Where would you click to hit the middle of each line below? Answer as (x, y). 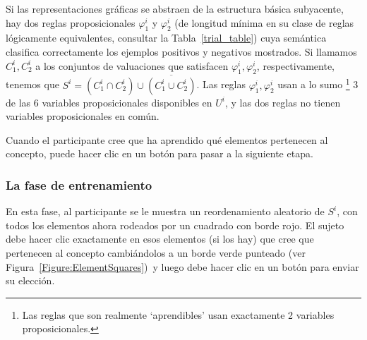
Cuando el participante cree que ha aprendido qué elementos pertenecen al (167, 139)
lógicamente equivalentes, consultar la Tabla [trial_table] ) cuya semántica (166, 38)
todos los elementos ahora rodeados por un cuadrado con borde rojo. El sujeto (175, 225)
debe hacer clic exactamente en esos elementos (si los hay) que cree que (160, 239)
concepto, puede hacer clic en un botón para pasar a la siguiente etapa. (160, 153)
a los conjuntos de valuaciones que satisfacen (132, 65)
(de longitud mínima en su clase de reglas (264, 22)
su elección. (30, 280)
